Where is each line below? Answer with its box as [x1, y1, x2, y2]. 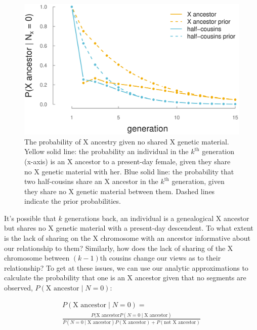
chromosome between [4, 252, 70, 263]
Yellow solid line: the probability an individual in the [24, 146, 189, 157]
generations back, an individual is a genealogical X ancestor [64, 212, 249, 223]
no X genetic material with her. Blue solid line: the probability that [24, 166, 234, 176]
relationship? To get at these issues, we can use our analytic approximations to [4, 262, 248, 273]
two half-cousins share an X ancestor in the [24, 176, 158, 187]
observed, [4, 282, 33, 293]
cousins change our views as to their [109, 252, 221, 263]
